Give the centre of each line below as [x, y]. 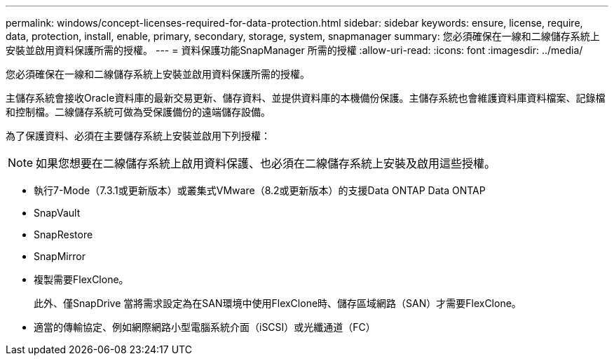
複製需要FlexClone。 [81, 279]
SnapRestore [63, 234]
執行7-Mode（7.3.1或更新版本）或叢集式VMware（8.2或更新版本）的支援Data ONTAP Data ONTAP [260, 190]
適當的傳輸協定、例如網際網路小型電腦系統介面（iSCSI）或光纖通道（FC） [205, 327]
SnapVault [57, 213]
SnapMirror [60, 256]
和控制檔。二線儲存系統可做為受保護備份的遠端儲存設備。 [138, 112]
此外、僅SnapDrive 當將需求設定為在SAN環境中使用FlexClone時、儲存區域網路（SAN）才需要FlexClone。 [278, 303]
